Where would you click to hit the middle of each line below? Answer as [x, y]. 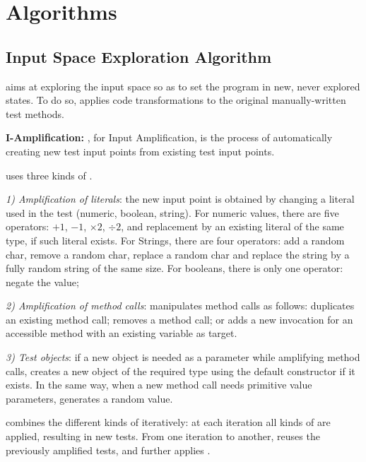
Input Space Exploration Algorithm [139, 56]
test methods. [35, 113]
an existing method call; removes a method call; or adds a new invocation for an [179, 319]
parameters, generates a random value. [89, 398]
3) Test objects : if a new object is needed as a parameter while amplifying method [183, 357]
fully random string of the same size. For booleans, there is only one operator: [175, 268]
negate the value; [42, 282]
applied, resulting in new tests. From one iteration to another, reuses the [163, 436]
